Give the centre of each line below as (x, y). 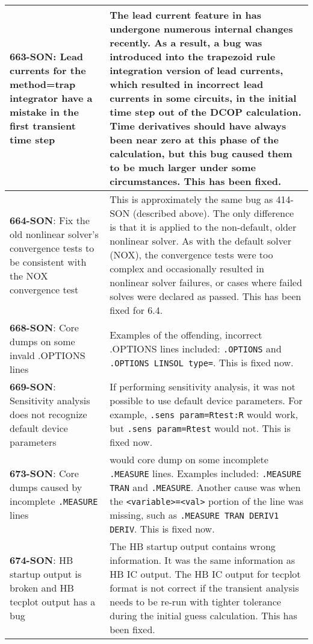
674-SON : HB (42, 560)
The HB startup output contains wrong (193, 546)
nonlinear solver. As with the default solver (200, 241)
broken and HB (42, 588)
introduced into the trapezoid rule (193, 56)
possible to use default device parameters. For (206, 400)
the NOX (29, 275)
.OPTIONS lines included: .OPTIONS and (196, 348)
